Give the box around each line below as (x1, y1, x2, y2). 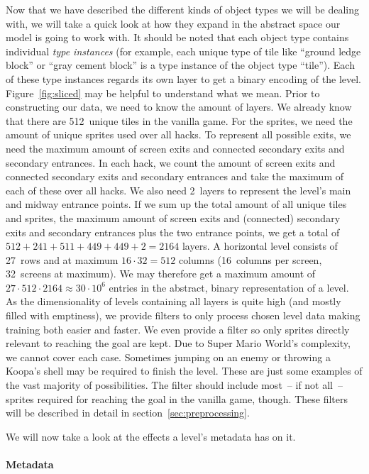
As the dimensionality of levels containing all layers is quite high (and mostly (6, 294, 341, 309)
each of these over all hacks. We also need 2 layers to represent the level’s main (6, 182, 351, 197)
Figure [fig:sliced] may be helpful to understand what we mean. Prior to (6, 85, 320, 100)
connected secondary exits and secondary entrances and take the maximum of (6, 169, 343, 184)
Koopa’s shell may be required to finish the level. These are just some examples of (6, 363, 363, 378)
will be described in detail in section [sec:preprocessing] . (6, 405, 250, 420)
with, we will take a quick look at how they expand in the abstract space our (6, 16, 341, 31)
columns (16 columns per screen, (178, 252, 322, 267)
